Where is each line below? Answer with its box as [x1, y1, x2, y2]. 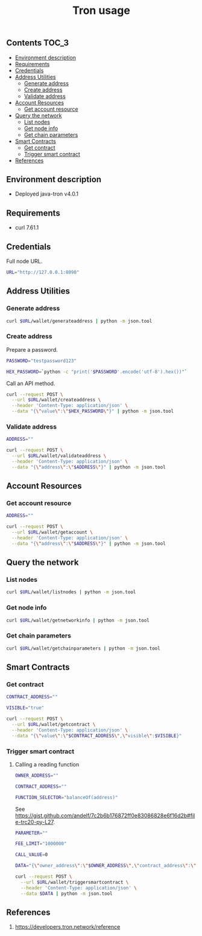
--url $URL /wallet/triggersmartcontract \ [21, 879, 129, 885]
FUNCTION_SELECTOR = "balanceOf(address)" [14, 794, 118, 800]
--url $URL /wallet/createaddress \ [11, 397, 101, 403]
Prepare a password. [6, 346, 58, 353]
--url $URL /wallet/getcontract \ [11, 721, 96, 727]
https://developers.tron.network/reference [14, 923, 121, 931]
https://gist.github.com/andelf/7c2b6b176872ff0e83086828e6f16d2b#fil [14, 812, 195, 819]
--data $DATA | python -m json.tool [21, 891, 113, 897]
